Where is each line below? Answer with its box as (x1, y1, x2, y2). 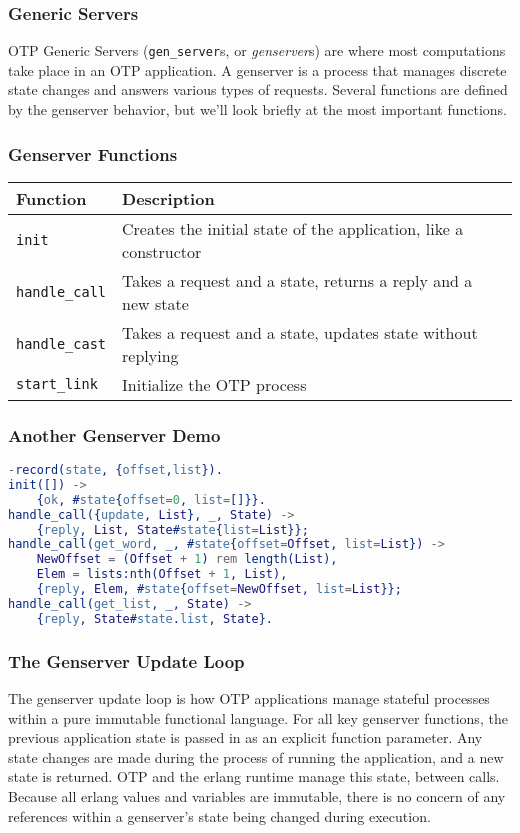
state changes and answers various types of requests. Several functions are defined (8, 79, 508, 100)
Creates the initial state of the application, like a (122, 216, 464, 240)
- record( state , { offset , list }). (8, 463, 223, 478)
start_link (16, 376, 98, 393)
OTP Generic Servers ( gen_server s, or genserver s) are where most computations (8, 40, 506, 61)
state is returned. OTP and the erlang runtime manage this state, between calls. (8, 766, 500, 787)
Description (122, 186, 215, 210)
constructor (122, 239, 202, 263)
